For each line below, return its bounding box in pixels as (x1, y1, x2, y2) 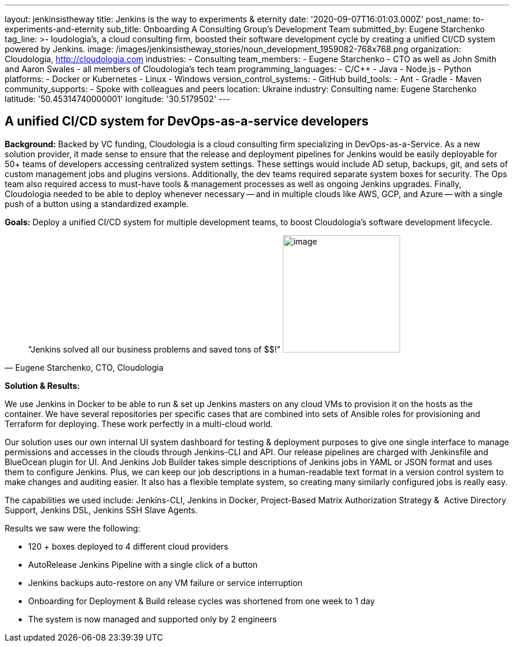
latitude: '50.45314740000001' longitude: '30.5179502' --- (5, 94, 230, 104)
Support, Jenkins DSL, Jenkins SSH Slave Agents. (5, 504, 198, 515)
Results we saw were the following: (5, 523, 141, 533)
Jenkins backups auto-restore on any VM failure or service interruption (28, 577, 303, 588)
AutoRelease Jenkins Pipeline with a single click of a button (28, 559, 258, 570)
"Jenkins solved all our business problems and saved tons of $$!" (28, 344, 281, 354)
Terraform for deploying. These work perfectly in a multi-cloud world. (5, 418, 273, 429)
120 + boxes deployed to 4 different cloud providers (28, 541, 228, 551)
